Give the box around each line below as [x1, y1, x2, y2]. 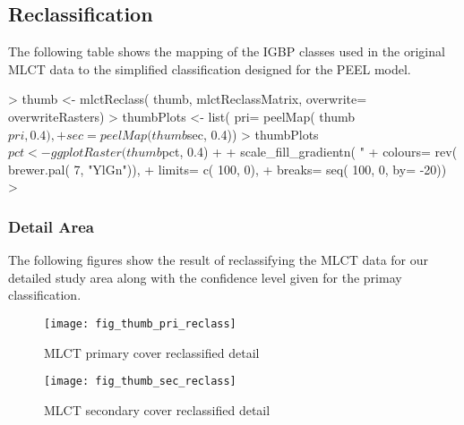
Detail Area [8, 215, 94, 237]
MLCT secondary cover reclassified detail [44, 400, 271, 419]
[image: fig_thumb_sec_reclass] [44, 375, 236, 388]
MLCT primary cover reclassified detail [44, 343, 260, 361]
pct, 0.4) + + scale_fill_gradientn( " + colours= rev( [161, 142, 458, 161]
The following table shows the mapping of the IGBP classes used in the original [8, 42, 445, 61]
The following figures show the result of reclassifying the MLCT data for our [8, 251, 428, 269]
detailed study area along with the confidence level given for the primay [8, 268, 402, 286]
